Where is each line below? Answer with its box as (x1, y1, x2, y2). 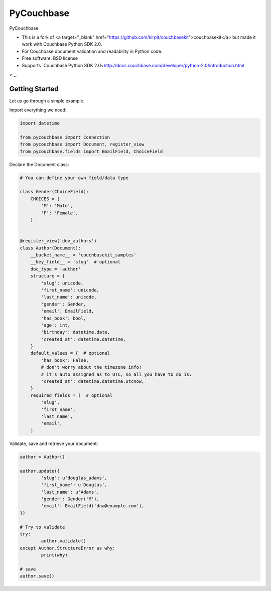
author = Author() (20, 454, 65, 460)
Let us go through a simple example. (9, 98, 85, 104)
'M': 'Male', (41, 203, 73, 209)
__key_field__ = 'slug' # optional (30, 259, 120, 265)
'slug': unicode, (41, 280, 84, 286)
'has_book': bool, (41, 315, 86, 321)
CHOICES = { (30, 196, 60, 202)
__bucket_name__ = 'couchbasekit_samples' (30, 252, 137, 258)
